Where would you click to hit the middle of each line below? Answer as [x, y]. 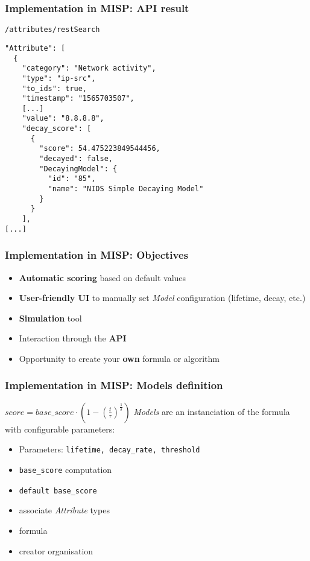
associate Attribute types [64, 510]
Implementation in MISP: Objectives [96, 255]
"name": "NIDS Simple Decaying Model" [126, 189]
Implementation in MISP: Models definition [114, 385]
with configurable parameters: [60, 429]
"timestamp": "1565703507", [78, 99]
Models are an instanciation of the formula [212, 411]
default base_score [58, 491]
